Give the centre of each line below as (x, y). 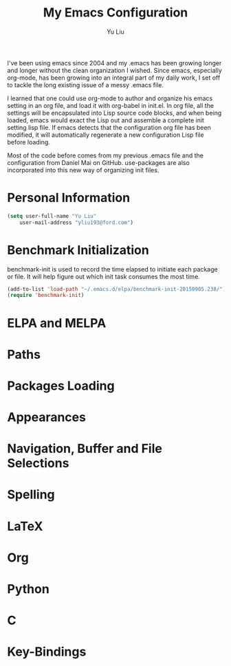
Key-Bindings (47, 652)
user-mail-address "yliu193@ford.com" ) (77, 222)
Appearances (46, 418)
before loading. (29, 142)
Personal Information (69, 198)
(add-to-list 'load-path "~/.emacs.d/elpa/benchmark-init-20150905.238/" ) (117, 289)
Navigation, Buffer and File (85, 449)
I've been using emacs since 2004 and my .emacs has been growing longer (114, 63)
